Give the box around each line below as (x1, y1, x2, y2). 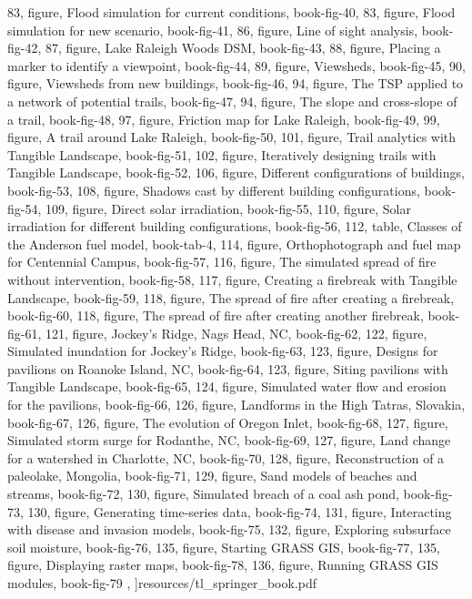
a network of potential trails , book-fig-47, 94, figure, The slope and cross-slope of (7, 91, 457, 110)
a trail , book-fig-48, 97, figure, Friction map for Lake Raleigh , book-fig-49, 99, (7, 109, 440, 128)
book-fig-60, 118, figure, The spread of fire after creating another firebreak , (7, 306, 424, 325)
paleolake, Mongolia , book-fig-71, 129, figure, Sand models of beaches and (7, 466, 417, 485)
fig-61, (7, 323, 42, 342)
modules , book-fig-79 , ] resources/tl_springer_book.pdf (7, 574, 317, 592)
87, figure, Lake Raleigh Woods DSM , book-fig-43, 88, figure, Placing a (45, 38, 441, 57)
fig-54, (7, 198, 42, 218)
